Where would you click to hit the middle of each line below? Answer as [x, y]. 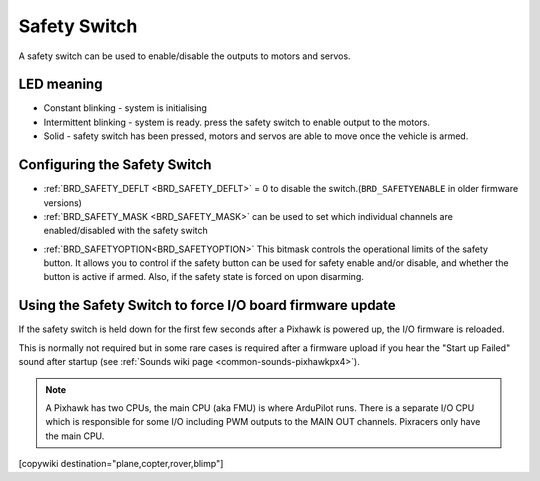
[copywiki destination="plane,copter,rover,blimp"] [121, 464]
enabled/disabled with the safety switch [126, 231]
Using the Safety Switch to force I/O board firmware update [207, 305]
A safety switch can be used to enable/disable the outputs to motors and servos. [184, 56]
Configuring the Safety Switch [115, 165]
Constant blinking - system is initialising [125, 108]
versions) [62, 202]
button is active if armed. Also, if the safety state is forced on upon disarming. [204, 277]
